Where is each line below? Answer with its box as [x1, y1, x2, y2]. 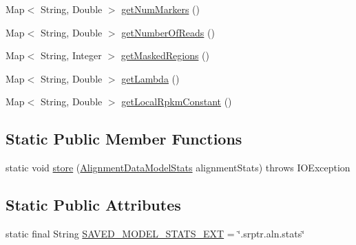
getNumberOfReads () [121, 25, 215, 39]
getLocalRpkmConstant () [121, 94, 232, 109]
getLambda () [121, 71, 180, 85]
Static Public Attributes [6, 194, 181, 215]
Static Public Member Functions [6, 128, 242, 149]
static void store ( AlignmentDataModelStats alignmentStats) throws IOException [6, 160, 350, 175]
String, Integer [40, 48, 102, 63]
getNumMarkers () [121, 2, 200, 16]
